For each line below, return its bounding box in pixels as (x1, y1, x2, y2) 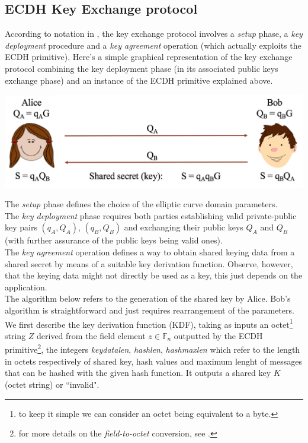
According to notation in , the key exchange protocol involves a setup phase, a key (5, 27, 303, 40)
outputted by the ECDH (174, 329, 263, 341)
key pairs (5, 221, 37, 233)
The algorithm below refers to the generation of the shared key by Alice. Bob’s (5, 292, 291, 305)
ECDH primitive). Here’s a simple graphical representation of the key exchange (5, 50, 293, 63)
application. (5, 280, 47, 293)
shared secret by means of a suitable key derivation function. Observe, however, (5, 257, 293, 270)
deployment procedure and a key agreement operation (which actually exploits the (5, 39, 301, 51)
